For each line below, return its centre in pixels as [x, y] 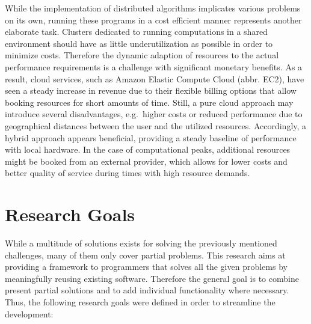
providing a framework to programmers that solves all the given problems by [146, 267]
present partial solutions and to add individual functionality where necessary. [147, 290]
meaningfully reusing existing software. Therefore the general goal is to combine [152, 278]
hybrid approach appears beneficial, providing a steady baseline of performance [151, 137]
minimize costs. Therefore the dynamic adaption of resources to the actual [142, 55]
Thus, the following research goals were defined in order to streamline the [140, 302]
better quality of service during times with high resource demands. [128, 173]
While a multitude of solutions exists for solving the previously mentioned [141, 243]
